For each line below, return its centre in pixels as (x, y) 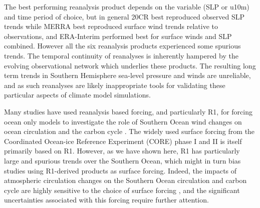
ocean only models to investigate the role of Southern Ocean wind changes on (123, 121)
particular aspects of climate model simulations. (77, 95)
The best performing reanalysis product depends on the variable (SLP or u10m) (127, 6)
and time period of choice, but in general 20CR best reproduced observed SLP (124, 16)
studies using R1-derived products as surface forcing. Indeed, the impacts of (120, 170)
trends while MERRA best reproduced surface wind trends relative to (111, 26)
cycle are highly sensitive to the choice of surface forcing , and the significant (122, 190)
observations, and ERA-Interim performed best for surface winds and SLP (118, 36)
